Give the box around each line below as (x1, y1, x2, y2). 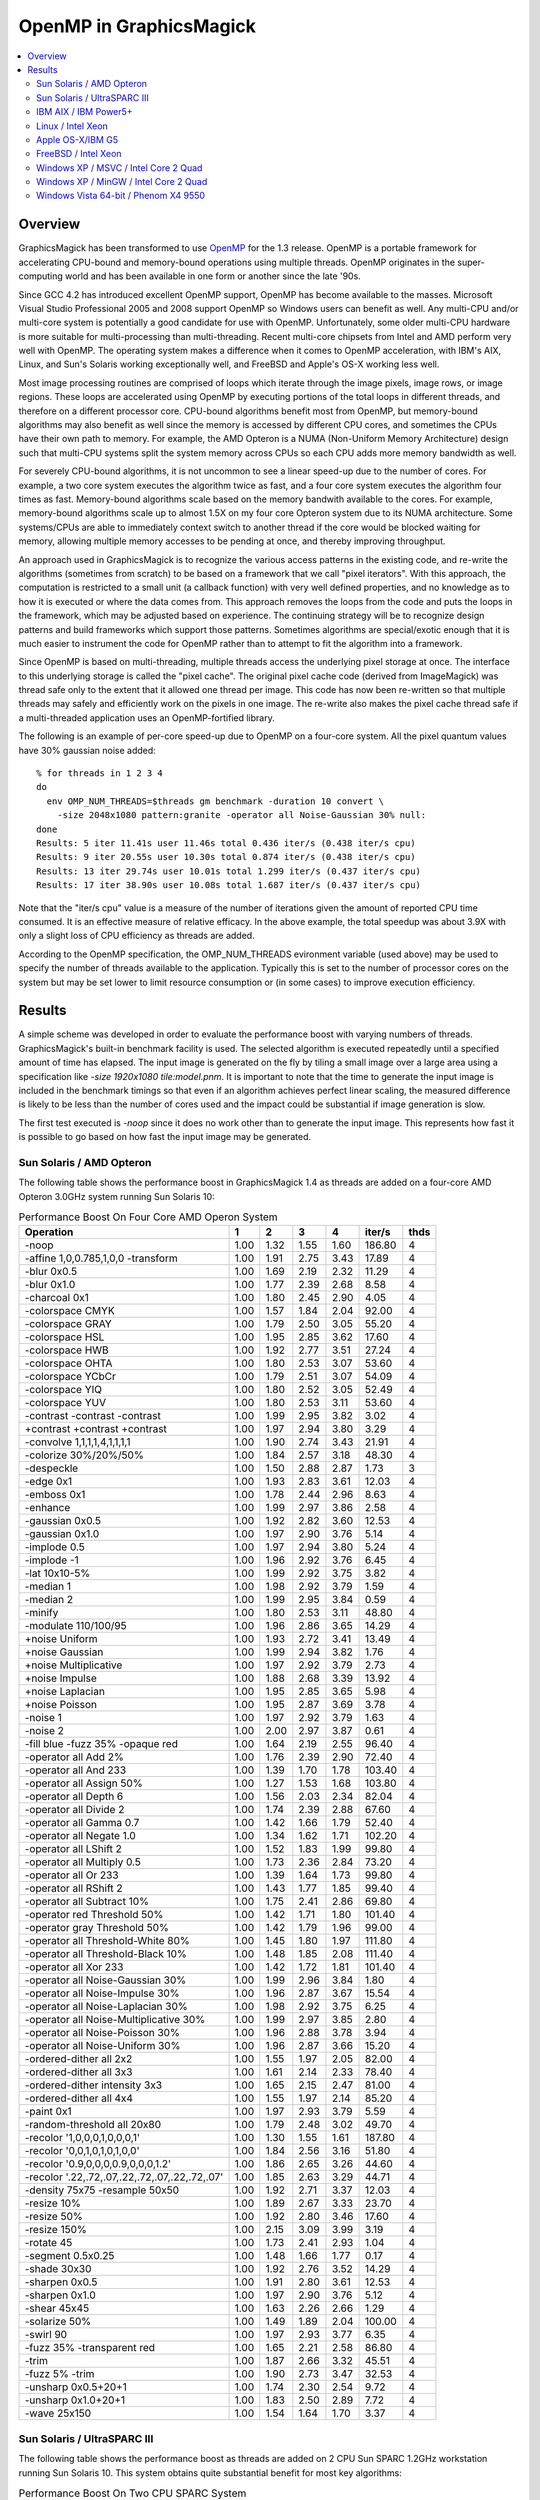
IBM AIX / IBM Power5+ (36, 106, 134, 118)
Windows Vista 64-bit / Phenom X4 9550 (36, 190, 205, 202)
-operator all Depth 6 (24, 1790, 124, 1804)
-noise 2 (24, 1724, 65, 1738)
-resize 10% (24, 2196, 82, 2210)
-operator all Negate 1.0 (24, 1829, 137, 1843)
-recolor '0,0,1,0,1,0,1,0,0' (24, 2144, 140, 2158)
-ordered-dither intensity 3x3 (24, 2078, 163, 2092)
